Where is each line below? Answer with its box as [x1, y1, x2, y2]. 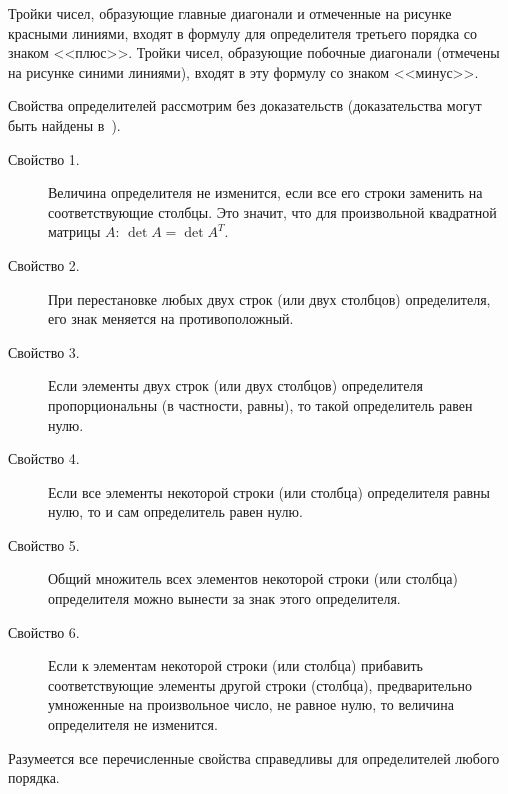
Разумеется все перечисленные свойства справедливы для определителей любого [8, 747, 500, 768]
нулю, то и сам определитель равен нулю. [48, 501, 303, 522]
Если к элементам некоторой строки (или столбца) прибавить [48, 655, 423, 676]
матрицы [48, 221, 101, 242]
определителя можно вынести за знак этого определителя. [48, 588, 401, 609]
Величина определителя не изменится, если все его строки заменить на [48, 182, 483, 203]
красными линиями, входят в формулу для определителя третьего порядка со [8, 22, 477, 43]
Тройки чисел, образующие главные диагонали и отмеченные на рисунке [8, 3, 452, 23]
